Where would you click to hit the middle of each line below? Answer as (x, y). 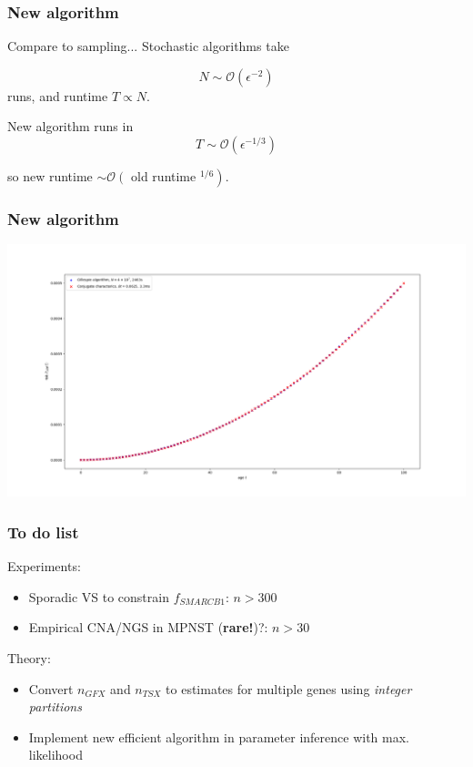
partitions (55, 706)
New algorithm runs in (70, 126)
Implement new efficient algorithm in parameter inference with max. (219, 736)
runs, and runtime (58, 95)
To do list (43, 532)
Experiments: (44, 566)
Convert (51, 688)
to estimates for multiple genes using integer (289, 688)
